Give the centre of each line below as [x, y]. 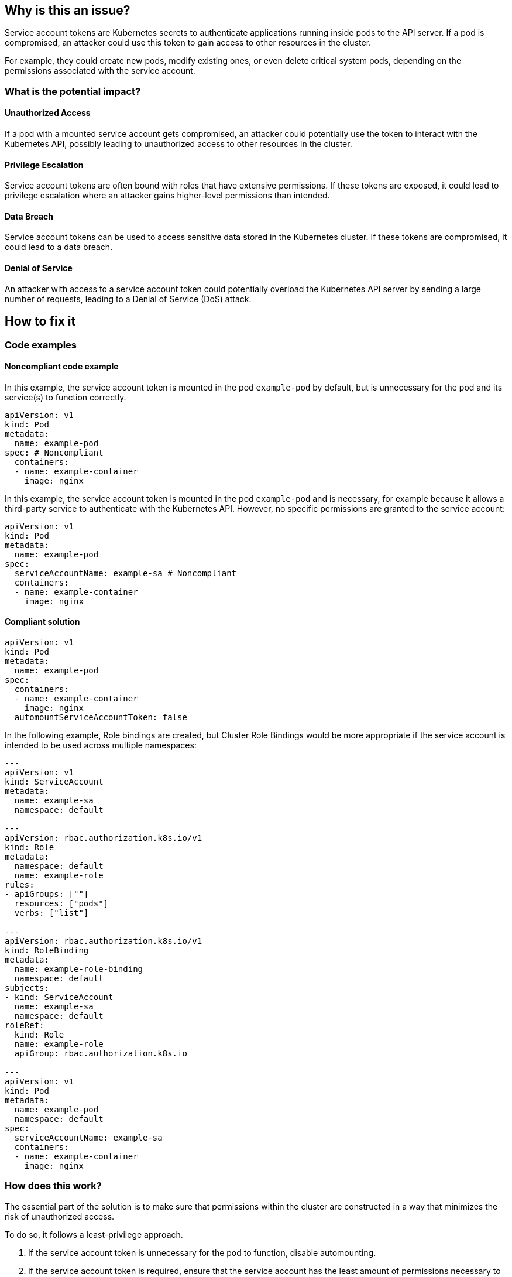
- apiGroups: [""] [47, 894]
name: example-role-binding [79, 969]
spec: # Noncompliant [54, 452]
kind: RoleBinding [47, 950]
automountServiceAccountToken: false [101, 717]
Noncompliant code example [62, 367]
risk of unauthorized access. [60, 1216]
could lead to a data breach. [59, 247]
